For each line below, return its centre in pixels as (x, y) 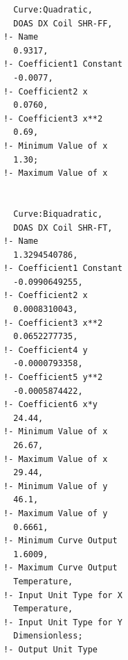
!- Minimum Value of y (56, 486)
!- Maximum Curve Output (61, 568)
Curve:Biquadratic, (58, 214)
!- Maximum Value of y (56, 513)
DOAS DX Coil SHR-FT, (63, 228)
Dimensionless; (48, 636)
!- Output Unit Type (51, 649)
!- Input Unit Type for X (63, 595)
